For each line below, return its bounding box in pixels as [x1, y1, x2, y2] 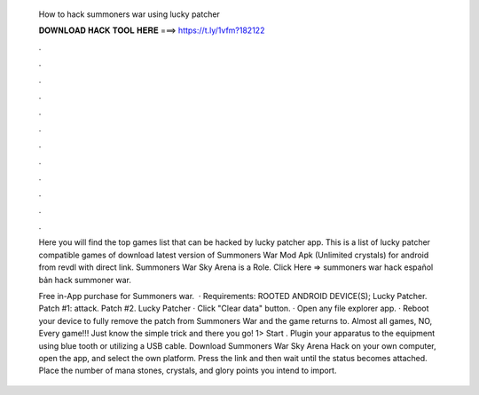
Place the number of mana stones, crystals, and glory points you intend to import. [38, 365, 337, 376]
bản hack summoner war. [38, 274, 132, 285]
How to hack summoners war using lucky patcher [38, 9, 221, 20]
